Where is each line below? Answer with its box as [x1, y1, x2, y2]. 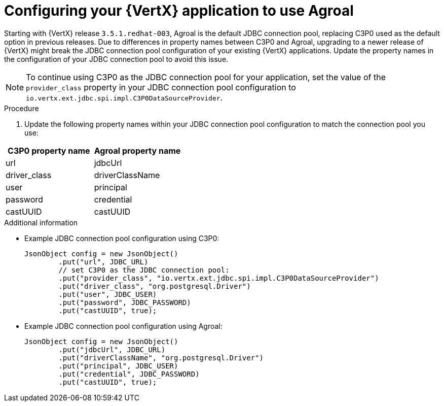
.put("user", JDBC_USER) [58, 290, 157, 298]
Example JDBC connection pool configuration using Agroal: [24, 321, 223, 330]
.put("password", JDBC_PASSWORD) [58, 298, 191, 307]
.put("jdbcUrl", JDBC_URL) [58, 345, 166, 354]
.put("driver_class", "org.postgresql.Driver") [58, 282, 251, 290]
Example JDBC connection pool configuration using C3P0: [24, 233, 219, 243]
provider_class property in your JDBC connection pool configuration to [26, 82, 296, 92]
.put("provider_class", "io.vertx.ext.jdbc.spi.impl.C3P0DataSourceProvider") [58, 274, 379, 282]
